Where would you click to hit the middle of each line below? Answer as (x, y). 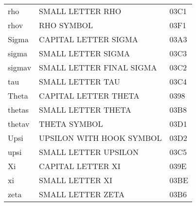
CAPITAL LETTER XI (80, 166)
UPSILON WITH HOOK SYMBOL (100, 138)
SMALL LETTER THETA (85, 110)
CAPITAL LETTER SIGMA (89, 39)
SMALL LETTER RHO (80, 11)
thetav (19, 124)
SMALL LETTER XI (76, 180)
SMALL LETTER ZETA (82, 194)
